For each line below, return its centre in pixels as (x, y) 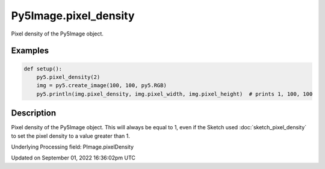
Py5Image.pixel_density (73, 16)
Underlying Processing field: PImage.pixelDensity (73, 147)
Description (34, 113)
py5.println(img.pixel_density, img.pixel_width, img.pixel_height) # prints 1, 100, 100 (175, 94)
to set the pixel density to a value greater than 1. (71, 136)
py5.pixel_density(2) (68, 77)
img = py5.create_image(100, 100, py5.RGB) (101, 85)
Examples (30, 51)
